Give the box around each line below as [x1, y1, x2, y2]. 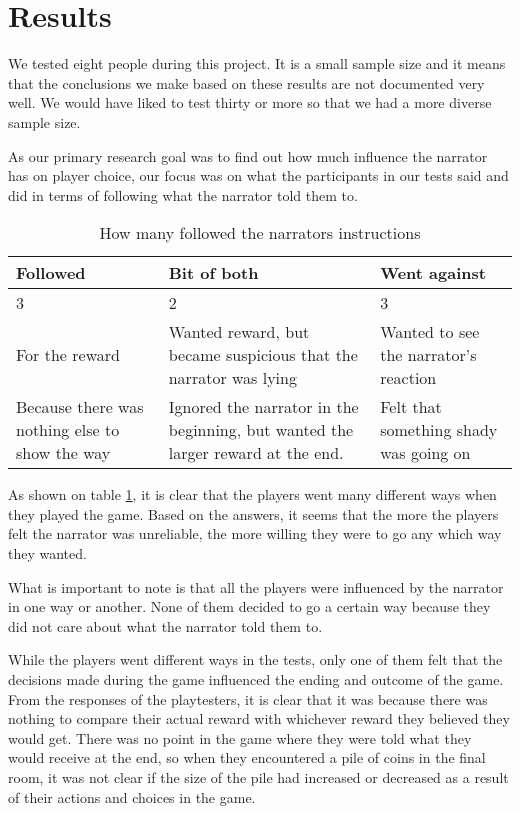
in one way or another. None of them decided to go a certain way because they [8, 596, 491, 617]
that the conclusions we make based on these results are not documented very [8, 72, 485, 93]
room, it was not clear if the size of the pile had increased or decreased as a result [8, 767, 509, 787]
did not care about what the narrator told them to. [8, 615, 323, 636]
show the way [16, 441, 111, 465]
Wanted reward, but [168, 320, 310, 344]
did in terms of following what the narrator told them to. [8, 184, 358, 205]
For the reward [16, 343, 120, 367]
